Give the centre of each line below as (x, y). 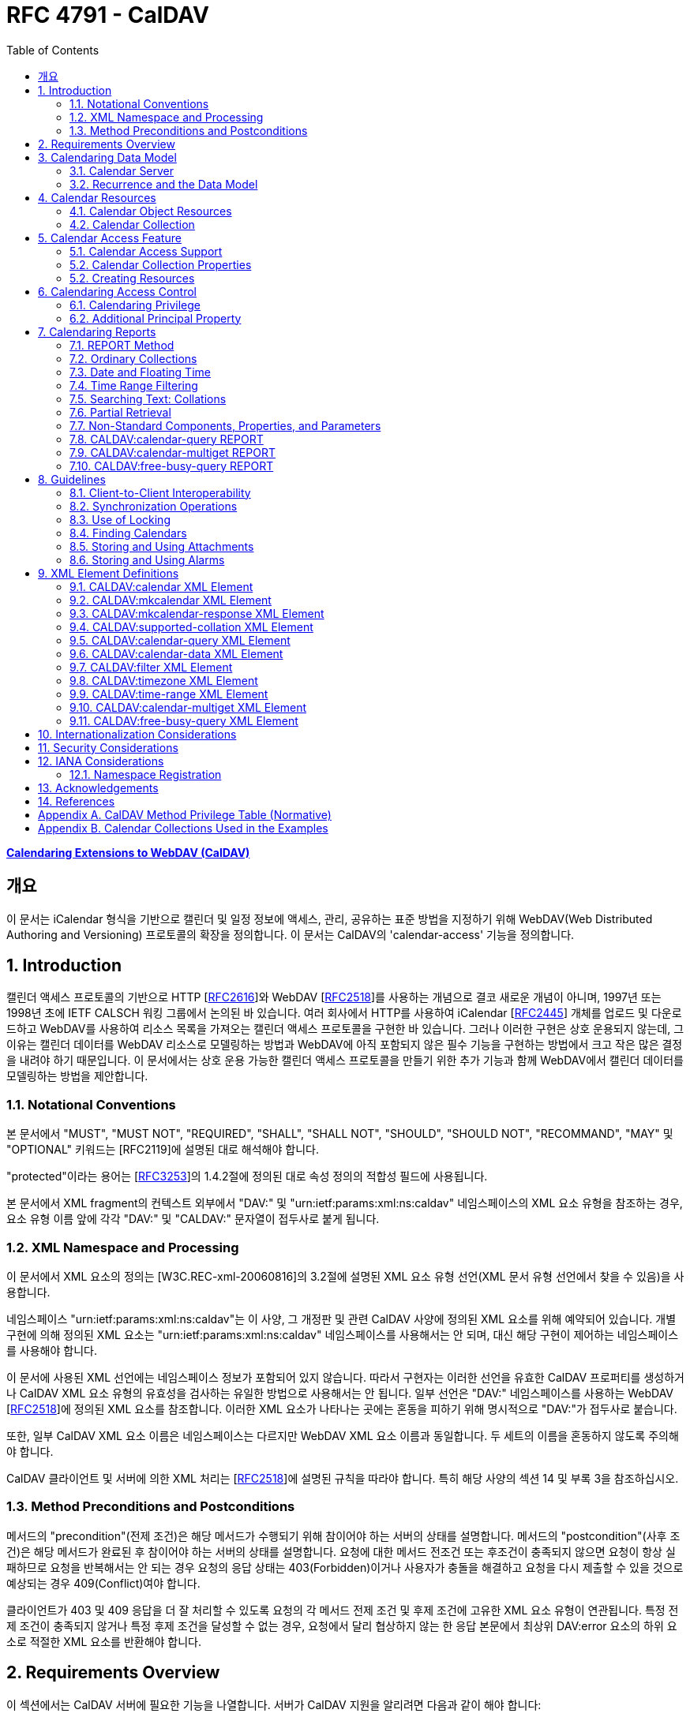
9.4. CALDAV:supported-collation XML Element (191, 627)
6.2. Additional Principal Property (156, 318)
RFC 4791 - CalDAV (108, 15)
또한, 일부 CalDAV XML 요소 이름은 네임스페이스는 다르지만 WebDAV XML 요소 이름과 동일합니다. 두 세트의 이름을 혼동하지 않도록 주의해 (343, 1435)
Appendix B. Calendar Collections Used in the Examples (183, 828)
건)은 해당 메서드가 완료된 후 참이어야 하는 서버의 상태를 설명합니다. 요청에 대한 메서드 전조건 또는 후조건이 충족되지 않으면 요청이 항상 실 (341, 1551)
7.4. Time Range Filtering (134, 385)
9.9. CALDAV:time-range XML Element (169, 694)
